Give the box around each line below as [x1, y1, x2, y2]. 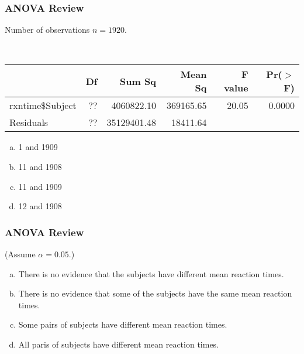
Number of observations [5, 23, 90, 36]
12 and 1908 [18, 200, 62, 212]
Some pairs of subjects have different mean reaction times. [18, 318, 227, 331]
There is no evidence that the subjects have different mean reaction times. [18, 267, 284, 280]
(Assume [5, 248, 36, 260]
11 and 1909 [18, 180, 62, 192]
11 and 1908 [18, 161, 62, 172]
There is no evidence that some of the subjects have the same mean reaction [18, 287, 292, 299]
